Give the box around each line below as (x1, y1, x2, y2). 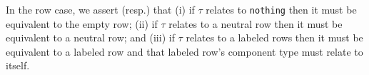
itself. (6, 58, 30, 73)
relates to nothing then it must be (206, 2, 357, 16)
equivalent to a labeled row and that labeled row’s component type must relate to (6, 44, 363, 59)
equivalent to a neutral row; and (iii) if (6, 30, 175, 45)
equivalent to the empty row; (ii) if (6, 16, 158, 31)
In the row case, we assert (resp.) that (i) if (6, 2, 195, 16)
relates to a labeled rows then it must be (186, 30, 363, 45)
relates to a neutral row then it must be (168, 16, 343, 31)
